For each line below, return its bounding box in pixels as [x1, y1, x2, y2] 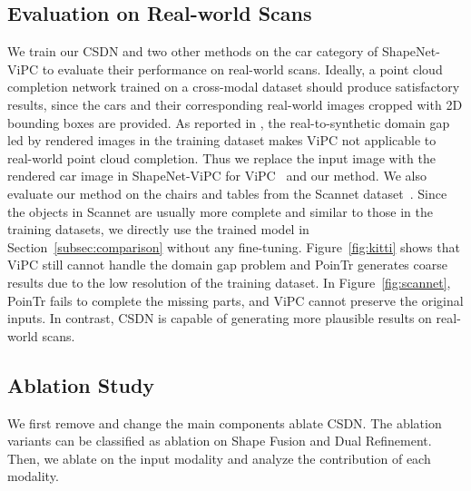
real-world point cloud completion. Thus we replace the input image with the [7, 148, 436, 167]
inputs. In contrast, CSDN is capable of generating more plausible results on [7, 309, 432, 328]
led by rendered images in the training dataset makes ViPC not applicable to [7, 131, 437, 150]
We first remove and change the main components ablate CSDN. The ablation [7, 413, 442, 432]
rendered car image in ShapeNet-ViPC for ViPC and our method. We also [7, 166, 427, 185]
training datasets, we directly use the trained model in [7, 220, 309, 239]
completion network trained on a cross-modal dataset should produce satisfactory [7, 77, 460, 96]
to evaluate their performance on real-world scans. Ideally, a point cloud [42, 59, 443, 78]
